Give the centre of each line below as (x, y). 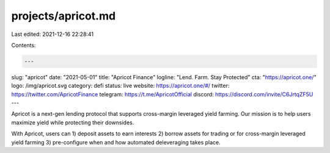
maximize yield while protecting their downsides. (73, 123)
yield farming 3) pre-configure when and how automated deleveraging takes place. (116, 142)
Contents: (24, 45)
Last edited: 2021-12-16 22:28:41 (53, 34)
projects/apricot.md (64, 16)
